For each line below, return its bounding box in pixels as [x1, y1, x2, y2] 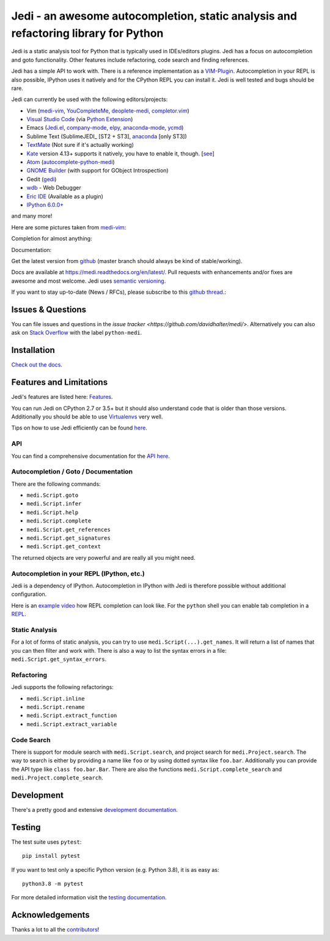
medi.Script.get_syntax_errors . [11, 655, 107, 663]
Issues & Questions [11, 304, 87, 314]
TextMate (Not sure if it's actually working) [26, 141, 134, 149]
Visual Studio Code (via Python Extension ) [26, 116, 133, 123]
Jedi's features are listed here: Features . [11, 393, 113, 401]
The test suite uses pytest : [11, 838, 82, 846]
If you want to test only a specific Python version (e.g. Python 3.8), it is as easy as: [11, 866, 219, 873]
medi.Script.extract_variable [26, 721, 117, 727]
